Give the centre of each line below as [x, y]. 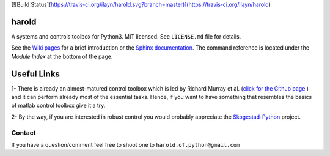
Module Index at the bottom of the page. [62, 56]
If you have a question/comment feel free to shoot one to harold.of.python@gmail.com [126, 144]
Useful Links [36, 74]
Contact [24, 133]
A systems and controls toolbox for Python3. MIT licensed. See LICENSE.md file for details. [126, 36]
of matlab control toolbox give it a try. [58, 106]
